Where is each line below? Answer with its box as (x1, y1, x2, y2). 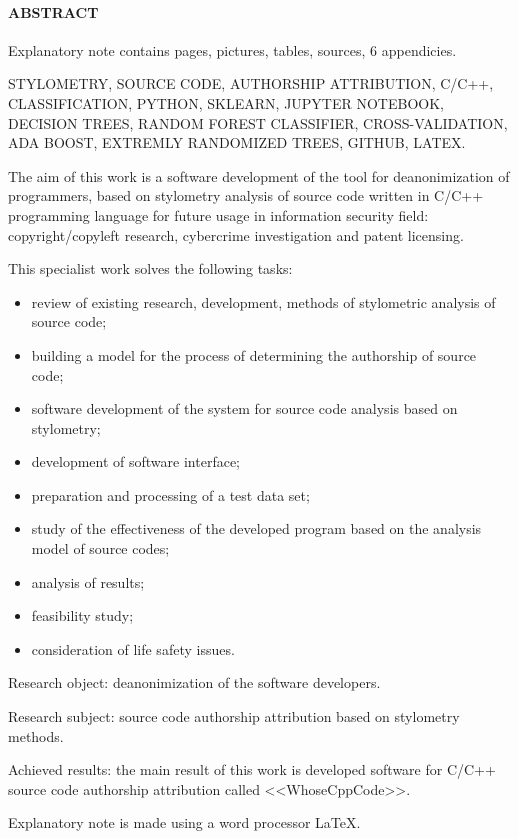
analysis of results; (31, 571, 145, 592)
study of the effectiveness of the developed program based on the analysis (31, 518, 482, 539)
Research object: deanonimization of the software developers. (8, 672, 381, 693)
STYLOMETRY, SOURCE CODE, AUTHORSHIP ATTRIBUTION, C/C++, (8, 73, 494, 94)
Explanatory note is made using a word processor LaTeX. (8, 812, 361, 833)
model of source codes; (31, 538, 170, 559)
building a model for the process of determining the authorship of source (31, 344, 477, 365)
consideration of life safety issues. (31, 638, 235, 659)
